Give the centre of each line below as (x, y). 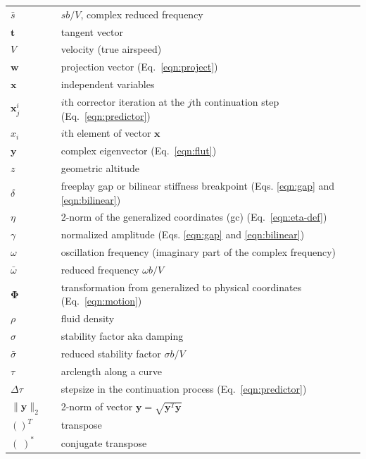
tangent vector (92, 31)
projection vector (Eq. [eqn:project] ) (139, 67)
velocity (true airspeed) (111, 49)
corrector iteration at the (131, 101)
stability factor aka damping (122, 336)
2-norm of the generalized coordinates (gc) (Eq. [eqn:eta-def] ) (194, 217)
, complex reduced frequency (142, 14)
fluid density (88, 318)
